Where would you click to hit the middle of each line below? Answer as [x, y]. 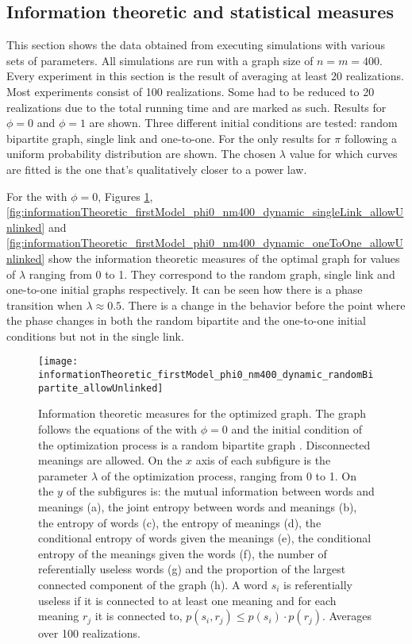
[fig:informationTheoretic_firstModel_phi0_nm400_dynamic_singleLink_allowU [205, 212]
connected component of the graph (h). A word [153, 584]
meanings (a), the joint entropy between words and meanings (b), [198, 507]
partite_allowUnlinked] [101, 388]
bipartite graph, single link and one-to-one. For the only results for [169, 138]
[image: [58, 362]
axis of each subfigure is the [263, 460]
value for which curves [343, 154]
